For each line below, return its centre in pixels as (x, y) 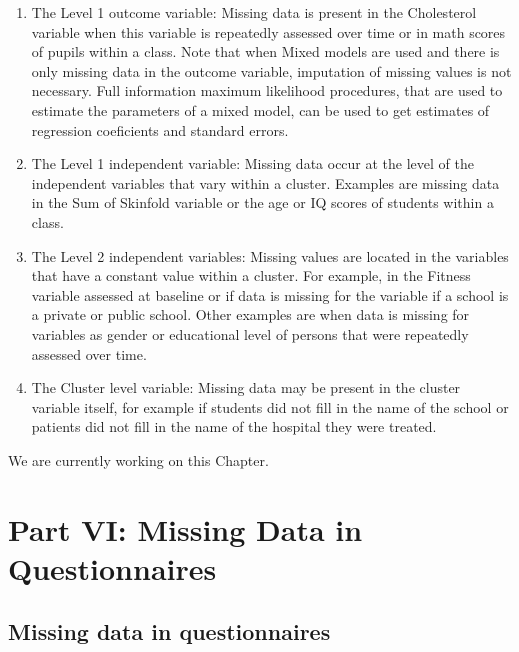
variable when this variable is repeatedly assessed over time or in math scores (268, 31)
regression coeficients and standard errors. (160, 129)
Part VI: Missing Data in (185, 528)
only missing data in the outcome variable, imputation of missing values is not (271, 70)
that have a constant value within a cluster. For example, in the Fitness (251, 275)
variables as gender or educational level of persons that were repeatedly (250, 333)
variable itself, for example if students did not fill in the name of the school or (270, 406)
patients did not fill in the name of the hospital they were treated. (234, 426)
